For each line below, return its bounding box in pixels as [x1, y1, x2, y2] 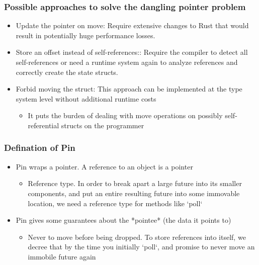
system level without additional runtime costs [16, 93, 156, 104]
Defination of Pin [4, 141, 75, 154]
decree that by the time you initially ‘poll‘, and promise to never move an [28, 241, 255, 252]
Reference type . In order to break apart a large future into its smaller [28, 178, 242, 189]
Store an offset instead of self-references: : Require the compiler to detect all [16, 47, 248, 57]
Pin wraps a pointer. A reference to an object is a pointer [16, 161, 193, 171]
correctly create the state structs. [16, 66, 118, 77]
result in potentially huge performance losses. [16, 30, 155, 40]
